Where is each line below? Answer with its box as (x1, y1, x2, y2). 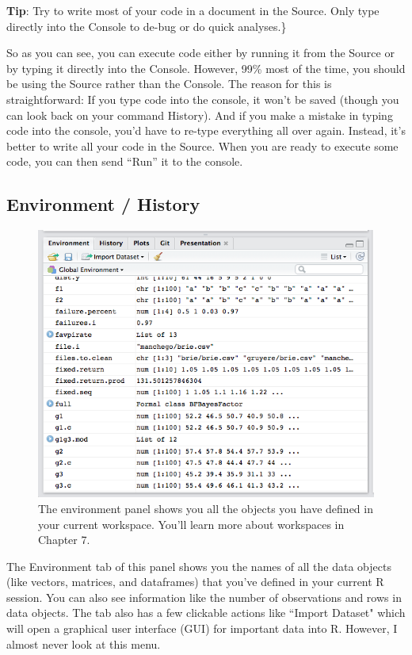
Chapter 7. (38, 531, 90, 548)
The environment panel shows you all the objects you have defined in (38, 500, 373, 516)
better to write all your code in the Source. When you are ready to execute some (6, 137, 399, 154)
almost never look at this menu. (6, 635, 161, 652)
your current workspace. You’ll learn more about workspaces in (38, 515, 345, 532)
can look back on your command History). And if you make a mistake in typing (6, 106, 393, 123)
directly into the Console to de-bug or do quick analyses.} (6, 17, 287, 34)
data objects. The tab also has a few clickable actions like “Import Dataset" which (6, 604, 406, 621)
